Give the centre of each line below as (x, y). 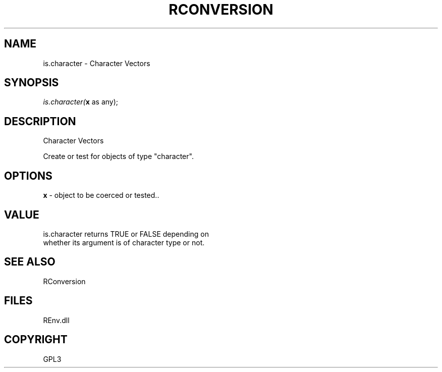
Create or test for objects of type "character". (118, 156)
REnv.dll (56, 320)
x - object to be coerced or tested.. (101, 195)
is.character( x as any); (81, 102)
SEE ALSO (30, 262)
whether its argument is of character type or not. (124, 242)
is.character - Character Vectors (97, 63)
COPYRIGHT (36, 340)
